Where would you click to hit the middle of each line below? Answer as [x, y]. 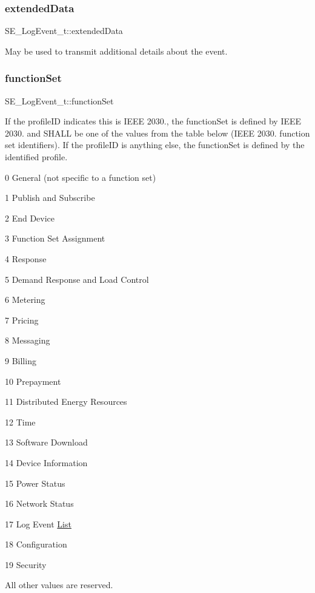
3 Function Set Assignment [55, 238]
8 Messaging [28, 340]
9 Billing [21, 360]
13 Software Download [46, 442]
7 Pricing [22, 320]
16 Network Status [39, 503]
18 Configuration [36, 544]
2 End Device [30, 218]
